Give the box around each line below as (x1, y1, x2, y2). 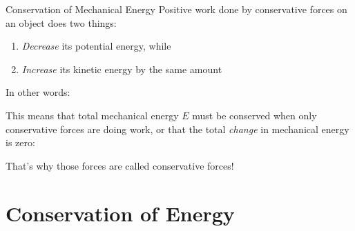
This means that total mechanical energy (6, 108, 179, 122)
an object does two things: (6, 15, 117, 30)
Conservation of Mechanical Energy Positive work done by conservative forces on (6, 2, 347, 16)
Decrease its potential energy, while (21, 39, 171, 53)
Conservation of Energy (6, 199, 235, 227)
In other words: (6, 85, 70, 99)
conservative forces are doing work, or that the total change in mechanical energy (6, 121, 349, 136)
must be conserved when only (192, 108, 317, 122)
